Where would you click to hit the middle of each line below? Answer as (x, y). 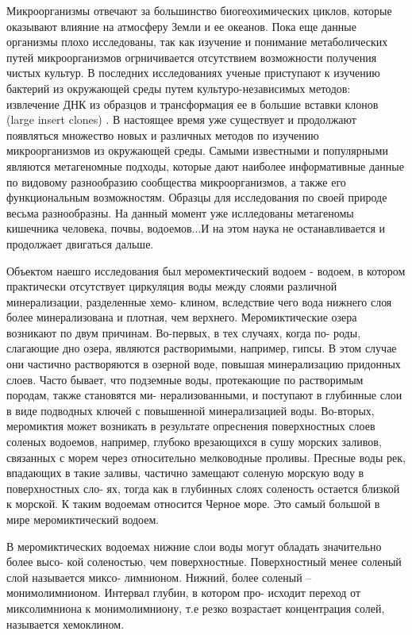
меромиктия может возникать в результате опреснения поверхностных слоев (191, 426)
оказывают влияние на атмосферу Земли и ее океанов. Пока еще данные (181, 26)
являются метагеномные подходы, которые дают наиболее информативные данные (205, 165)
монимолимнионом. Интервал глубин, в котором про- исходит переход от (184, 593)
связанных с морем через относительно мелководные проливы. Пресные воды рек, (206, 457)
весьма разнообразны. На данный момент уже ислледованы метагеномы (180, 212)
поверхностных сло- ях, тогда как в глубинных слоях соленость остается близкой (203, 488)
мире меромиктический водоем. (83, 519)
